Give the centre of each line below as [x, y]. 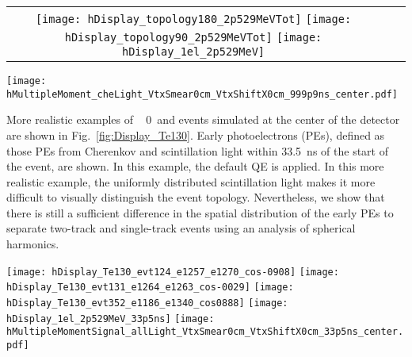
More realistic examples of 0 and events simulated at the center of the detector [203, 119]
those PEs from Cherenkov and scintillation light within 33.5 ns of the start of [197, 150]
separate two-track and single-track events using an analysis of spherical [181, 228]
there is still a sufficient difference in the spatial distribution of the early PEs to [200, 212]
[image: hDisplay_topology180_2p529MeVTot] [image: [193, 19]
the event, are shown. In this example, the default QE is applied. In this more [195, 166]
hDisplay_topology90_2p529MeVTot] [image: [193, 37]
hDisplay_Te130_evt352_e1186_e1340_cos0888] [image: [147, 303]
